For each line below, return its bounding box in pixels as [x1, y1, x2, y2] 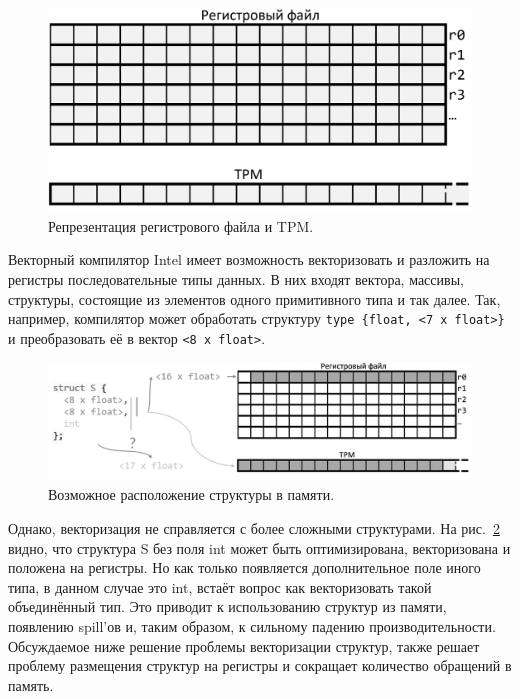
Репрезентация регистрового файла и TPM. [48, 215, 314, 236]
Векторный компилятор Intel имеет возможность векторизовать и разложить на [8, 249, 490, 270]
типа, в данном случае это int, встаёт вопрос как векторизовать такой [8, 576, 432, 597]
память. [8, 674, 54, 695]
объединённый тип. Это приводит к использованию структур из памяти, [8, 596, 447, 617]
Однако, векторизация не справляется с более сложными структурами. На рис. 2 [8, 518, 500, 539]
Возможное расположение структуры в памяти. [48, 484, 335, 505]
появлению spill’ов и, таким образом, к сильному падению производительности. [8, 615, 496, 636]
